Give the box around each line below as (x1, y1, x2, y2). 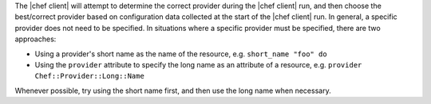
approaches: (14, 34, 57, 44)
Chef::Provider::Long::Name (34, 71, 145, 81)
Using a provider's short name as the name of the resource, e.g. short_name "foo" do (34, 48, 327, 59)
